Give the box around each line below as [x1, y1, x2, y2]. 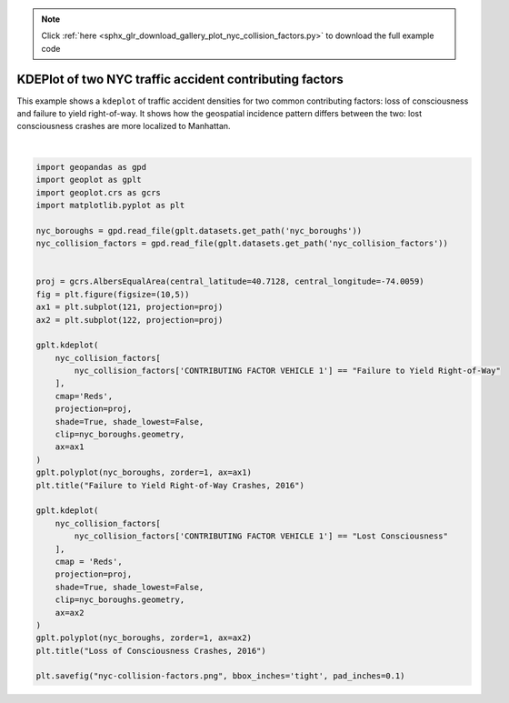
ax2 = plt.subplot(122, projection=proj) [35, 315, 224, 325]
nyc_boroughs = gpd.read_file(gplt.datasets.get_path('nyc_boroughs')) [35, 226, 363, 236]
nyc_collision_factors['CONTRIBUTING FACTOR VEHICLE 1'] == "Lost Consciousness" [74, 531, 449, 541]
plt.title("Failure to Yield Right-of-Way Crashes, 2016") [35, 480, 304, 490]
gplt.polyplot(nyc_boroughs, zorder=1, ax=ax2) [35, 633, 252, 643]
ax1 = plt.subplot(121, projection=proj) [35, 302, 224, 313]
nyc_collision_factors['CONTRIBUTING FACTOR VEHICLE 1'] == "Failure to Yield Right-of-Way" [74, 366, 502, 377]
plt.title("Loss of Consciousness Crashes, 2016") [35, 646, 267, 656]
